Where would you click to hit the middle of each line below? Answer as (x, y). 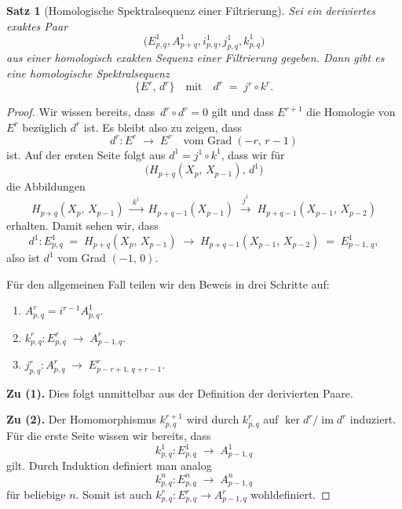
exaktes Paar (37, 25)
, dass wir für (253, 154)
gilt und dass (243, 112)
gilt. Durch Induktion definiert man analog (109, 465)
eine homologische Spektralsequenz (88, 73)
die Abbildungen (46, 186)
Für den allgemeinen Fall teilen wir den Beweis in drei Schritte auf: (168, 284)
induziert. (373, 419)
